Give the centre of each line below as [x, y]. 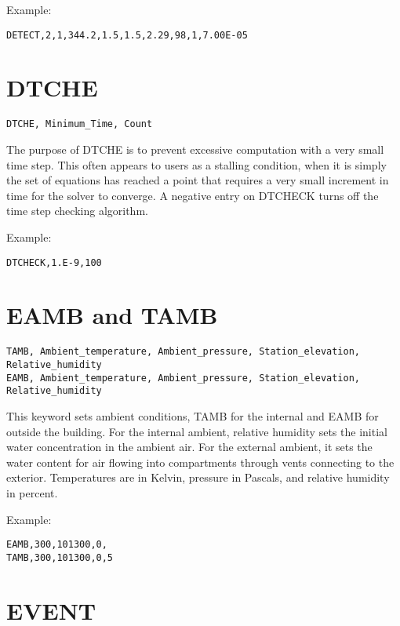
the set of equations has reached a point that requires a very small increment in [198, 180]
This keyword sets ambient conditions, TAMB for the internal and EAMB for [193, 416]
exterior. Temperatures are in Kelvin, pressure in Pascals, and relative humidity [198, 477]
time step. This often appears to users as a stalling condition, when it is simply [196, 164]
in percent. [32, 492]
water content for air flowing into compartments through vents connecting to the [200, 462]
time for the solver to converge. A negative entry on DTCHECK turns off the [193, 195]
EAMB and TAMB [112, 315]
